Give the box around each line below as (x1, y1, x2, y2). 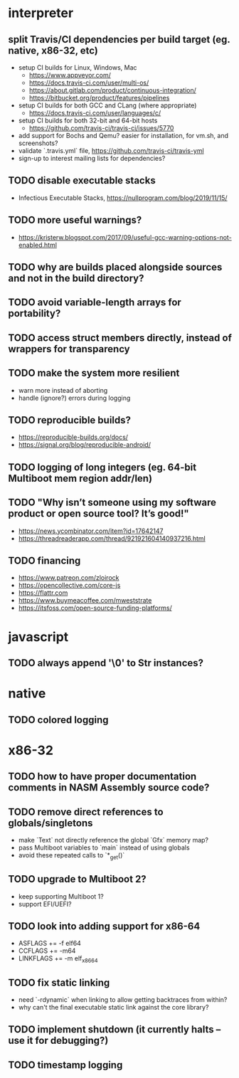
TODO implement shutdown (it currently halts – (8, 1023, 221, 1036)
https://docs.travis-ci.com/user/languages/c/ (28, 109, 161, 117)
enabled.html (18, 241, 58, 249)
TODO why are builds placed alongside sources (8, 261, 223, 273)
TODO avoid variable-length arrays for (8, 297, 182, 309)
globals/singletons (8, 817, 93, 829)
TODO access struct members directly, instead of (8, 332, 232, 344)
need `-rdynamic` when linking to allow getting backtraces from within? (18, 995, 228, 1004)
